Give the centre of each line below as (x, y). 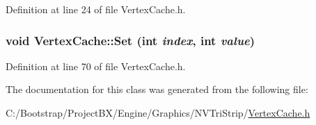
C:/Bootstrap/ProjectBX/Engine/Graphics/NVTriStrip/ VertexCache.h (158, 112)
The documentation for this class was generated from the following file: (157, 89)
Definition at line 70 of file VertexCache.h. (96, 66)
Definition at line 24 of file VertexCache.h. (96, 9)
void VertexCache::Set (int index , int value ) (131, 40)
